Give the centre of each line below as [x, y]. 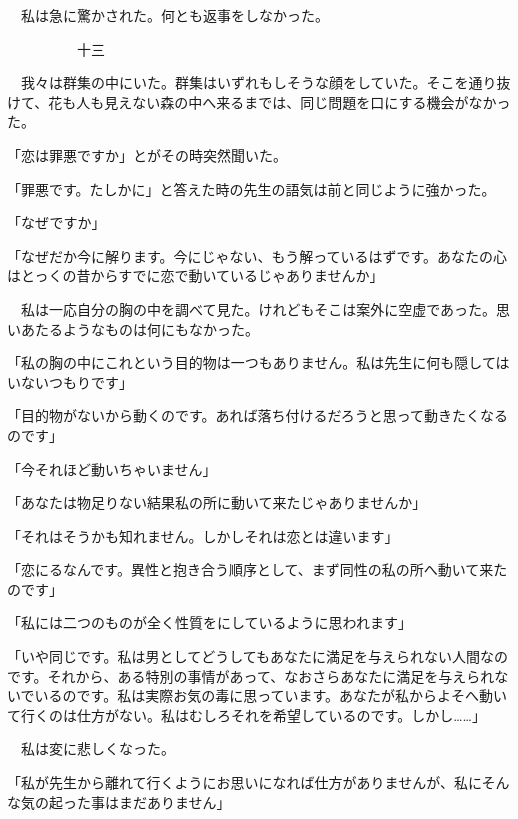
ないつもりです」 [76, 381]
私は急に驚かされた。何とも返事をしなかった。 [174, 15]
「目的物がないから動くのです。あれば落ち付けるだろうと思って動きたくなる [258, 415]
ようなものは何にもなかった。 [160, 328]
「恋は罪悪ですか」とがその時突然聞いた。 [147, 154]
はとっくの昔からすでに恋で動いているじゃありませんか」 [195, 275]
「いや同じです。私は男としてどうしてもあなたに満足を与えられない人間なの [258, 656]
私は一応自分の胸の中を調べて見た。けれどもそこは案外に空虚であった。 [258, 308]
